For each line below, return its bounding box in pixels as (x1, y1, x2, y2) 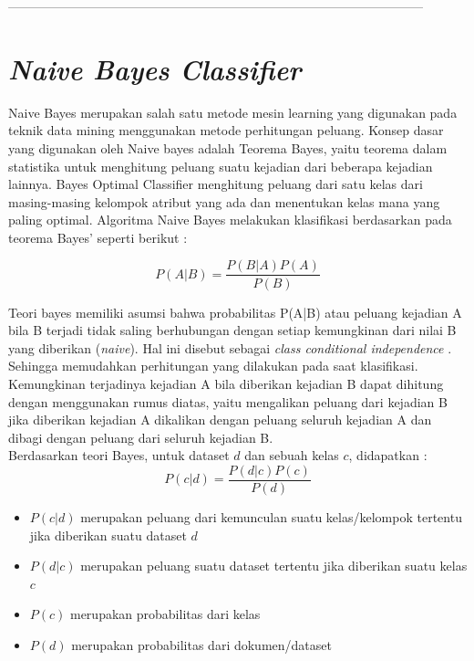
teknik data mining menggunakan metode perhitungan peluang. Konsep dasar (8, 121, 444, 140)
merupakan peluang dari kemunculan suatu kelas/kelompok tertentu (80, 507, 462, 526)
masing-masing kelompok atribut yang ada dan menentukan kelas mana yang (8, 192, 440, 211)
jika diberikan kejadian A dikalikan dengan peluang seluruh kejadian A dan (8, 410, 432, 429)
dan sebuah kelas (244, 446, 339, 465)
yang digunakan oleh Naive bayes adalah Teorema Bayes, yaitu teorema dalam (8, 138, 448, 157)
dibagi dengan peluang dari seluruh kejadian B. (8, 427, 273, 446)
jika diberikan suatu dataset (29, 525, 187, 544)
